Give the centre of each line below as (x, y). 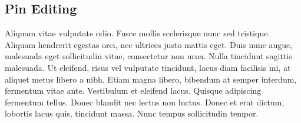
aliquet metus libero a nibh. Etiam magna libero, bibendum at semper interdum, (151, 79)
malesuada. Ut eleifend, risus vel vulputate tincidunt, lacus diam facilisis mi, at (148, 67)
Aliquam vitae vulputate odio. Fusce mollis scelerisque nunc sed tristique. (138, 33)
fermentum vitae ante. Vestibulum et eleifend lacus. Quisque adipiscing (133, 90)
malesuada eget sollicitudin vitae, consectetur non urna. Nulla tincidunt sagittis (148, 56)
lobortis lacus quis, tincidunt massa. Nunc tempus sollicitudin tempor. (132, 113)
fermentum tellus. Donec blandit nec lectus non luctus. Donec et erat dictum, (145, 102)
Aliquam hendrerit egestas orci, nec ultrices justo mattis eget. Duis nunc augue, (149, 44)
